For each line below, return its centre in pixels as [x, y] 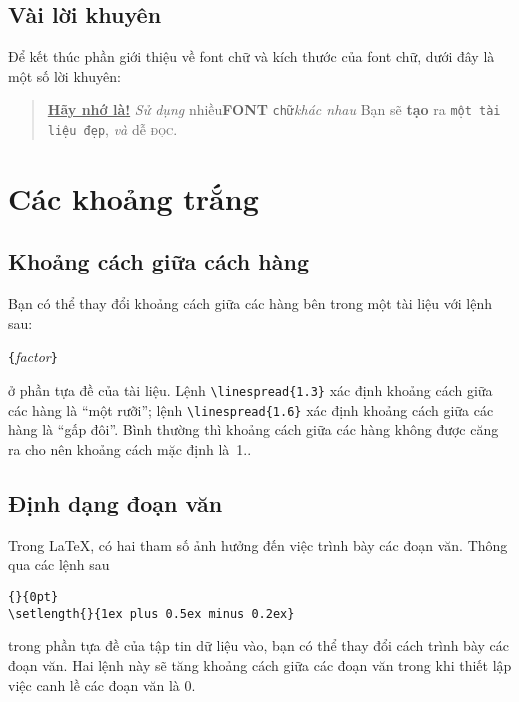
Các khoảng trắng [133, 197]
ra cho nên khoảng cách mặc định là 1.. [130, 449]
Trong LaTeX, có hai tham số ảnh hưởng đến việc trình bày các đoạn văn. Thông [258, 544]
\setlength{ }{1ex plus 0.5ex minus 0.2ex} [151, 613]
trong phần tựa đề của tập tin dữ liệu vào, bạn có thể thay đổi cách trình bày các [258, 645]
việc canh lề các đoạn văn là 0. [102, 684]
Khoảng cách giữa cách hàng [158, 261]
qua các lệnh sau [59, 564]
